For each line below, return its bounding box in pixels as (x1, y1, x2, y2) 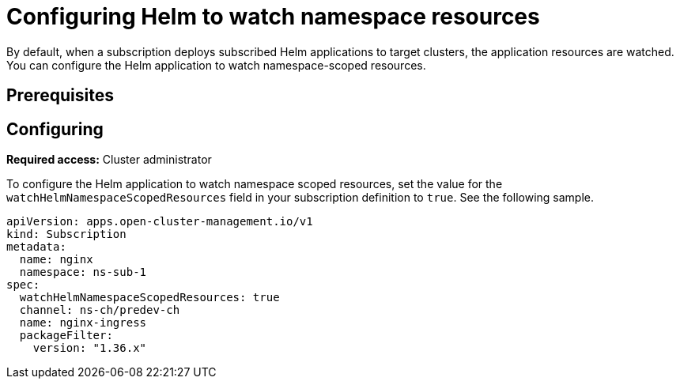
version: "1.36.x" (32, 342, 147, 355)
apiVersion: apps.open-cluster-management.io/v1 (6, 215, 313, 228)
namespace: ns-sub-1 (19, 266, 147, 279)
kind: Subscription (6, 228, 127, 241)
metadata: (6, 240, 66, 254)
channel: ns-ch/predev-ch (19, 304, 180, 317)
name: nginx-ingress (19, 316, 147, 330)
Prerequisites (6, 85, 114, 106)
